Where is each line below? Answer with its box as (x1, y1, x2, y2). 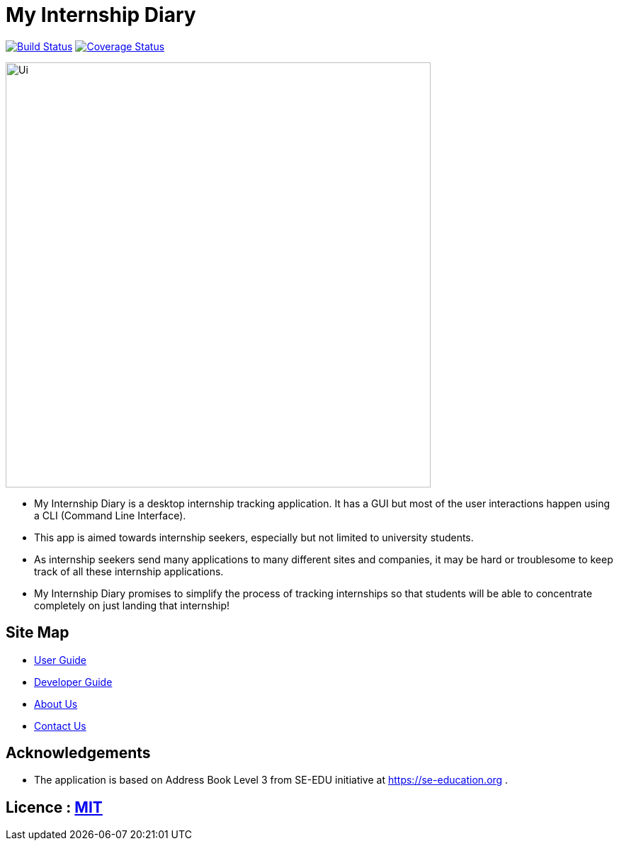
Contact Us (34, 719, 86, 732)
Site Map (6, 624, 69, 642)
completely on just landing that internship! (34, 599, 230, 611)
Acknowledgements (6, 744, 151, 762)
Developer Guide (34, 675, 113, 688)
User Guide (34, 653, 87, 666)
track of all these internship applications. (34, 565, 224, 577)
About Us (34, 697, 78, 710)
